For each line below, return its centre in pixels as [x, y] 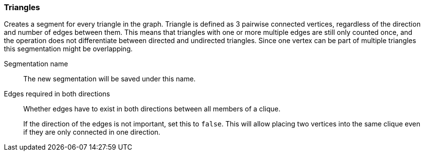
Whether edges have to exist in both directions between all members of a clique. [152, 109]
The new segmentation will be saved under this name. [110, 79]
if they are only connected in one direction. [92, 132]
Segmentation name [36, 64]
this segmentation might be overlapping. [68, 49]
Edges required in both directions [57, 94]
